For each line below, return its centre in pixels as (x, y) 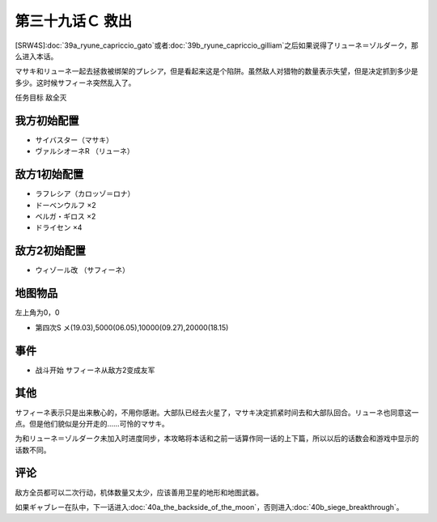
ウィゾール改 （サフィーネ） (82, 270)
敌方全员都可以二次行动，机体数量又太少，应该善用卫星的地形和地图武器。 (139, 492)
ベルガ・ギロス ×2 (66, 216)
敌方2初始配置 (51, 251)
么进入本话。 (36, 56)
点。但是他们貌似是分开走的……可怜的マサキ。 (92, 423)
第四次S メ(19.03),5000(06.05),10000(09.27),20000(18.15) (132, 327)
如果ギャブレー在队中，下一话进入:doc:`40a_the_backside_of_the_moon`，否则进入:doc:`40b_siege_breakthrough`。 (209, 507)
